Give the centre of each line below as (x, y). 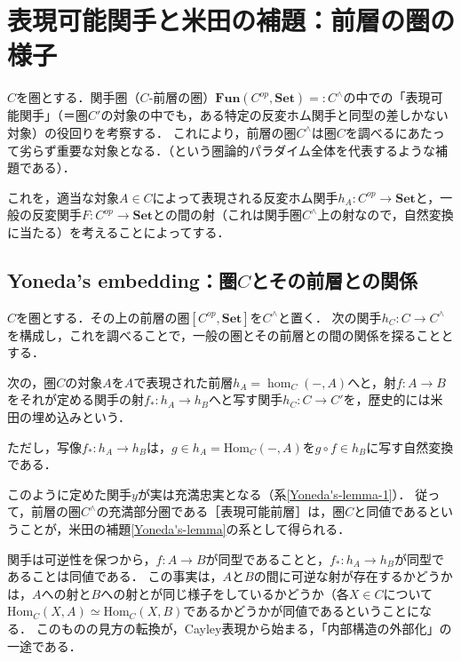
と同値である (391, 511)
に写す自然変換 (410, 446)
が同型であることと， (267, 558)
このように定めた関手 (69, 494)
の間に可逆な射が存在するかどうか (353, 576)
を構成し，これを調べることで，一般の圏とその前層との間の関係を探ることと (230, 334)
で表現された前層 (183, 382)
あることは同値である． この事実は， (115, 576)
